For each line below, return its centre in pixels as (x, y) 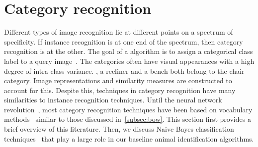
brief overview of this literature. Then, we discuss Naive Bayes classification (119, 129)
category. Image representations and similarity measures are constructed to (118, 80)
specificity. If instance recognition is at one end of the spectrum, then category (124, 41)
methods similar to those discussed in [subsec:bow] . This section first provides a (128, 119)
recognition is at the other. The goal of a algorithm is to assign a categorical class (129, 51)
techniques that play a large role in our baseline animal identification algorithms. (129, 138)
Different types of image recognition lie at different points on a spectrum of (119, 32)
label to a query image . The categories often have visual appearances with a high (129, 61)
